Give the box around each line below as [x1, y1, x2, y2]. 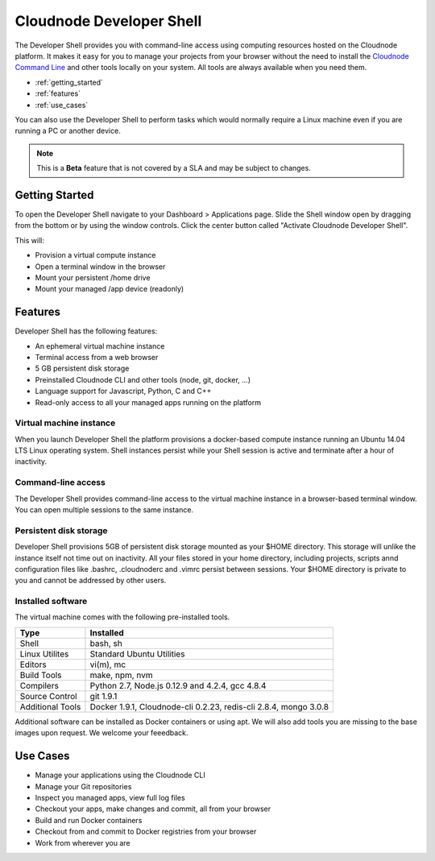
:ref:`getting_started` [35, 77, 104, 87]
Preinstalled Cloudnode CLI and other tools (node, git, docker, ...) [35, 375, 251, 384]
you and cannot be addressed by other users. [14, 576, 167, 586]
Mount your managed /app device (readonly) [35, 284, 184, 294]
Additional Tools [19, 701, 81, 712]
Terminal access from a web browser [35, 353, 159, 362]
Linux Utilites [19, 648, 69, 660]
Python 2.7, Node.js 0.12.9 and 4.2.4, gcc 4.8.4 [89, 680, 267, 691]
